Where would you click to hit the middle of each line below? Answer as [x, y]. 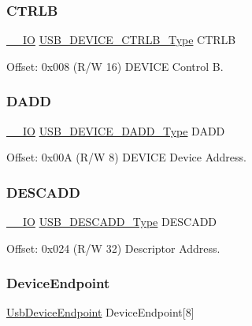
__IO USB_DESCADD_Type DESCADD [112, 222]
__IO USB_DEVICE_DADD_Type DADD [116, 130]
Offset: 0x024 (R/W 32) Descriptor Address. [113, 248]
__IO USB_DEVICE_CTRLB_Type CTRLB [121, 40]
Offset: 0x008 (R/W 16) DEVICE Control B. [115, 66]
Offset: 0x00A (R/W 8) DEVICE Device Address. [126, 157]
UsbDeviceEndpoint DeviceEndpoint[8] [100, 312]
